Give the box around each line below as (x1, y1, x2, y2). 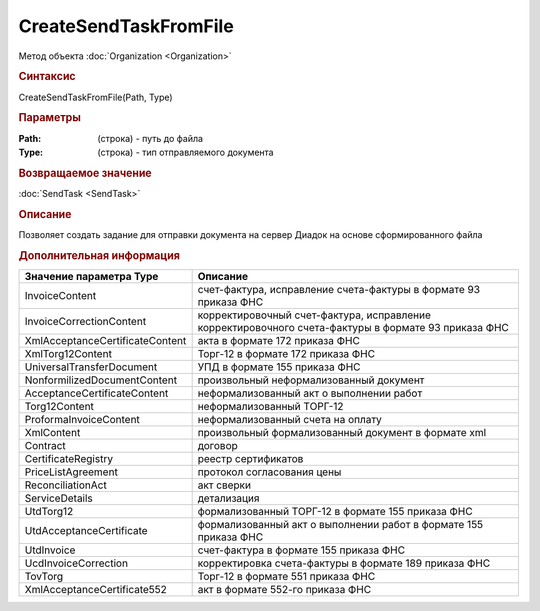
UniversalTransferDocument (24, 360, 158, 374)
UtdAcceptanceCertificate (24, 524, 149, 538)
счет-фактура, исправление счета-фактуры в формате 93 (197, 283, 480, 297)
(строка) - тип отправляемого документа (97, 146, 274, 159)
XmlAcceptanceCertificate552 (24, 583, 167, 597)
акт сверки (197, 478, 252, 492)
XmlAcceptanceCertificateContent (24, 334, 187, 348)
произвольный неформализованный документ (197, 373, 425, 387)
